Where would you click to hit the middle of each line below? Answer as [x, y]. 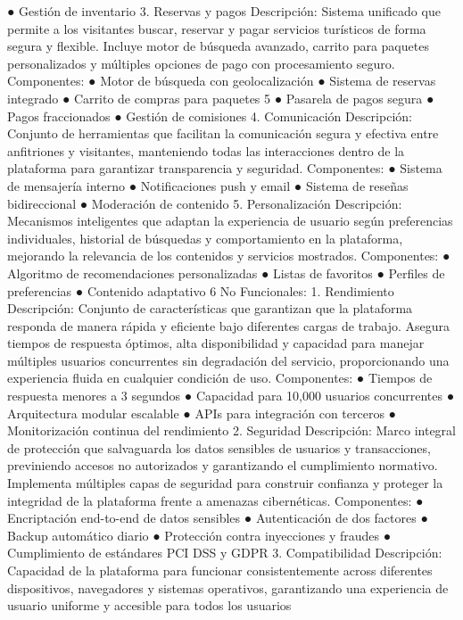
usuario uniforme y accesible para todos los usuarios [149, 605]
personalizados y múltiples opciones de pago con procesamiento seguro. [201, 63]
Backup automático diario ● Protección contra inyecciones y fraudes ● [199, 535]
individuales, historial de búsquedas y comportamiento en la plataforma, [205, 238]
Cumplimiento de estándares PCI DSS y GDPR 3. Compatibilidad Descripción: [225, 553]
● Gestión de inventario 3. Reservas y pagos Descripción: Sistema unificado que [224, 11]
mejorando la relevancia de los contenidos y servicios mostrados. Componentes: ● [229, 256]
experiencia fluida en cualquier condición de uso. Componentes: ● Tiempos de [220, 378]
